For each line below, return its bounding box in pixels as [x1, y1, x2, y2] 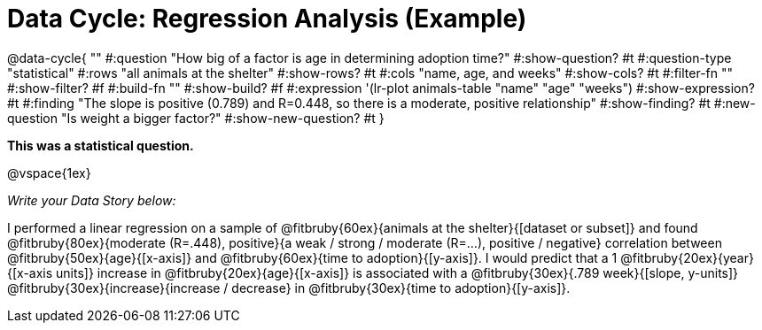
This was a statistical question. [7, 137, 194, 153]
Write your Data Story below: [7, 192, 176, 208]
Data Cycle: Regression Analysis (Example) [7, 4, 527, 34]
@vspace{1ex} [7, 165, 91, 180]
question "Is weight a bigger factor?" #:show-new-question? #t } [7, 110, 385, 126]
